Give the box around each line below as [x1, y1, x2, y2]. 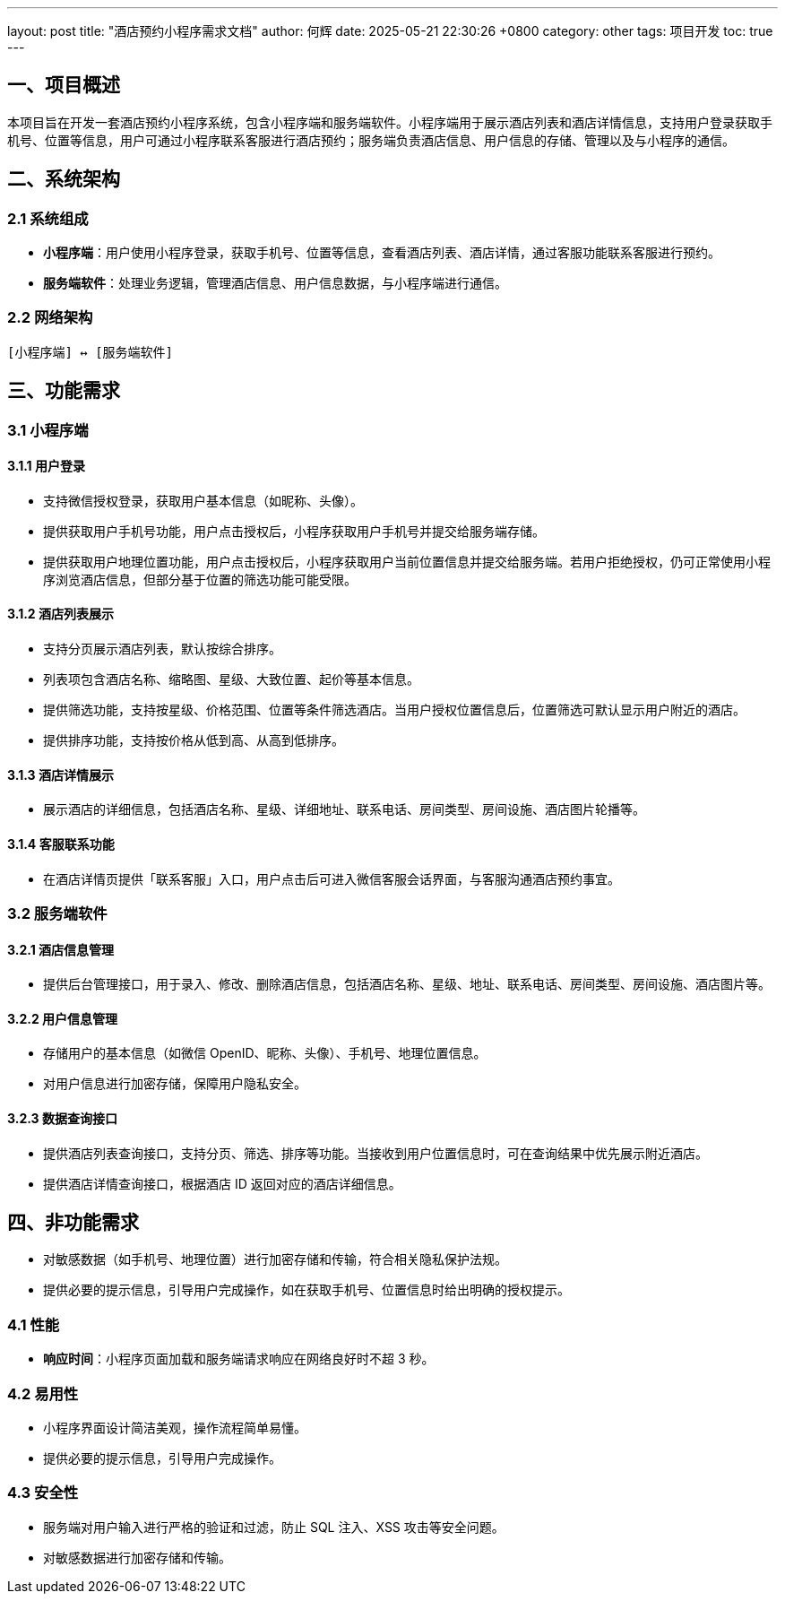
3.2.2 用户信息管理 [7, 1010, 118, 1026]
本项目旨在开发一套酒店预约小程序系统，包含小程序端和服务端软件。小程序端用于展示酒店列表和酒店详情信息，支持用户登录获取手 [7, 114, 772, 130]
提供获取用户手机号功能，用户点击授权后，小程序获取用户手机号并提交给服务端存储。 [43, 523, 545, 539]
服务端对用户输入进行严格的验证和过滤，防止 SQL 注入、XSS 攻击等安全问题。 [43, 1519, 505, 1535]
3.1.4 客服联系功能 [7, 835, 115, 852]
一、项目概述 [7, 74, 120, 97]
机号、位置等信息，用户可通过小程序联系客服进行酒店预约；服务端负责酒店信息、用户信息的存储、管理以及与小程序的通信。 [7, 132, 735, 148]
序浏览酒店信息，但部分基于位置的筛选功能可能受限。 [43, 571, 357, 587]
